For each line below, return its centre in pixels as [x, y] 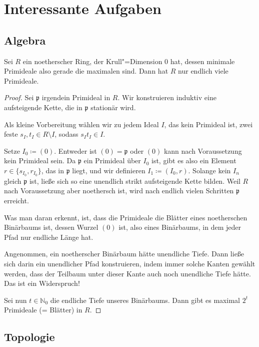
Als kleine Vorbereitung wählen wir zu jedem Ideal [81, 124]
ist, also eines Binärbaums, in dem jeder [180, 227]
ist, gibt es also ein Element [194, 160]
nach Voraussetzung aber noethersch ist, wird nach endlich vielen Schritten [119, 191]
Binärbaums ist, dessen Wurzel [51, 227]
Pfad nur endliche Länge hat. [49, 237]
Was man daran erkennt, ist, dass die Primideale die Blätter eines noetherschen [126, 217]
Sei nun [15, 300]
